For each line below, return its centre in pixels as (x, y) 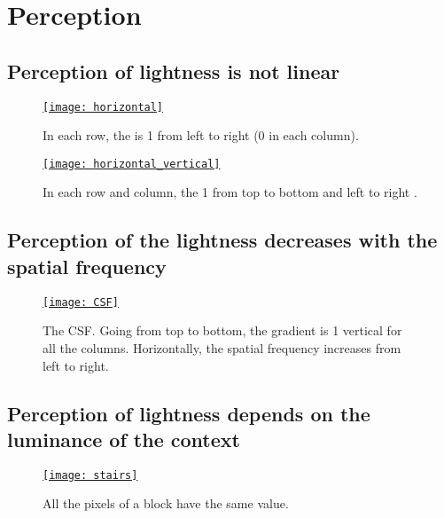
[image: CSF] (81, 302)
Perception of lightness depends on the (189, 413)
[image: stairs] (90, 475)
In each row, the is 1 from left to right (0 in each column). (201, 135)
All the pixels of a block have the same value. (166, 503)
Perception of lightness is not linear (174, 71)
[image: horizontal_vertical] (132, 164)
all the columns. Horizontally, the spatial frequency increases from (222, 347)
